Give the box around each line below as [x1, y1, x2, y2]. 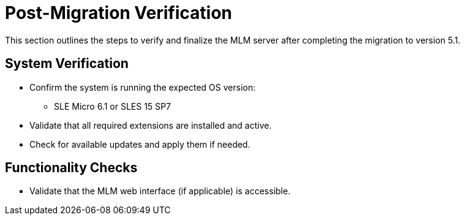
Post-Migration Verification [5, 2, 232, 23]
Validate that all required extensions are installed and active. [29, 119, 272, 131]
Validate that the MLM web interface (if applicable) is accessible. [29, 186, 290, 197]
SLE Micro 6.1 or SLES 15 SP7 [54, 101, 171, 112]
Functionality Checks [5, 160, 138, 176]
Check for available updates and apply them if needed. [29, 138, 251, 150]
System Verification [5, 56, 129, 72]
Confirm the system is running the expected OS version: [29, 82, 255, 93]
